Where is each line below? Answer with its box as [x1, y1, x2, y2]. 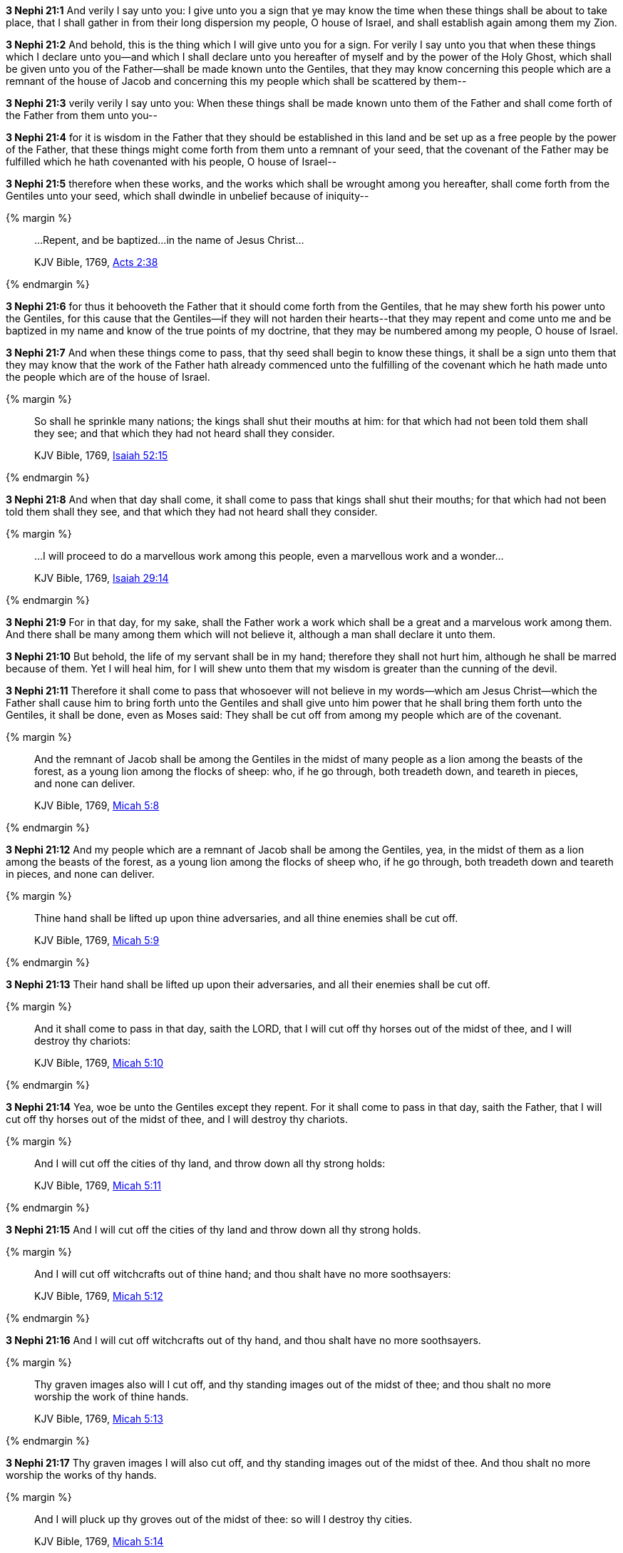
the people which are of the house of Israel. [6, 371, 210, 383]
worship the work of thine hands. [34, 1390, 189, 1403]
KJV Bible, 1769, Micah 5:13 [34, 1413, 163, 1425]
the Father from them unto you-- [6, 109, 158, 121]
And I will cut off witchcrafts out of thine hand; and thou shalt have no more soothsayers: [34, 1268, 451, 1280]
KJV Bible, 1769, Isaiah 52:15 [34, 449, 168, 461]
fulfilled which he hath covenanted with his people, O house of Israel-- [6, 155, 337, 168]
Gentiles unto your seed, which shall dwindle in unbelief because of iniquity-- [6, 190, 369, 202]
